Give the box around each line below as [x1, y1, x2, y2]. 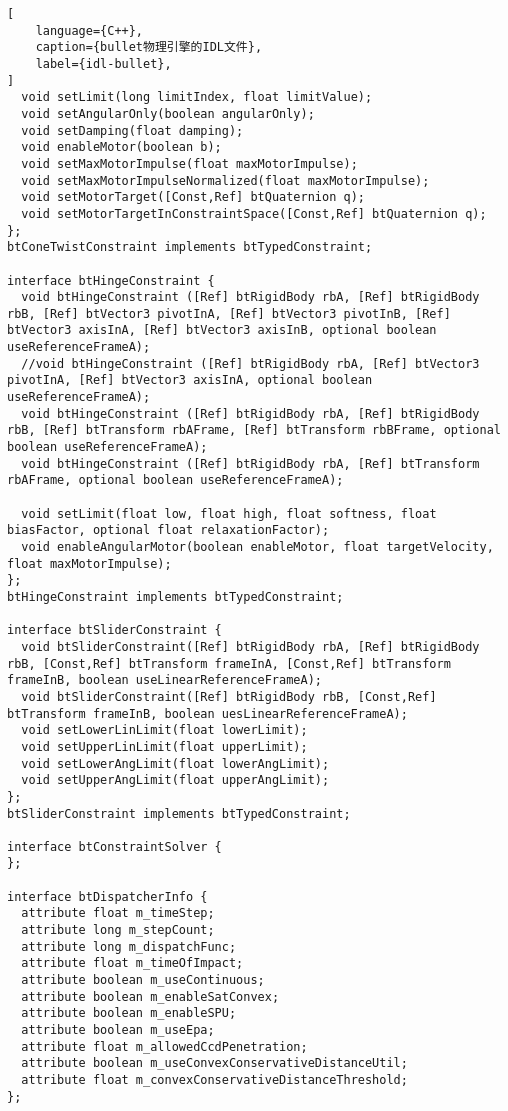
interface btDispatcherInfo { [7, 889, 208, 904]
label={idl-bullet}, [35, 56, 172, 71]
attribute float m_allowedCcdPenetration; [21, 1039, 308, 1054]
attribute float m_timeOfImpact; [21, 956, 244, 971]
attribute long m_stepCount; [21, 923, 215, 938]
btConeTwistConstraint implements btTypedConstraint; [7, 240, 373, 255]
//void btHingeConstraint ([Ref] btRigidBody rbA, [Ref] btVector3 [21, 356, 480, 371]
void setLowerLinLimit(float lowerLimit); [21, 723, 308, 738]
